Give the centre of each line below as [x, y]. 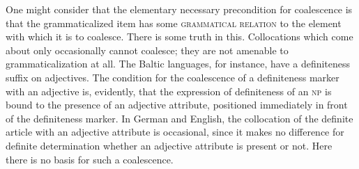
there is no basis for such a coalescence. [90, 159]
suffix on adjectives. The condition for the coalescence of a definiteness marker [173, 77]
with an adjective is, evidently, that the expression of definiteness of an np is [169, 91]
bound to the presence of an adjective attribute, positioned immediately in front [177, 105]
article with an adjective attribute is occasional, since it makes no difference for [175, 132]
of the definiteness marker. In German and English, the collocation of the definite [179, 118]
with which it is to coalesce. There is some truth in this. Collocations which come [179, 37]
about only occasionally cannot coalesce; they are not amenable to [147, 50]
